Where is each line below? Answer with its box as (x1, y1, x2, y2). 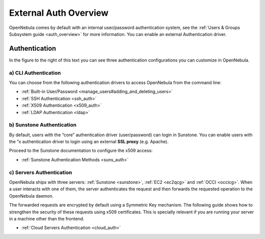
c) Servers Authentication (9, 169, 72, 176)
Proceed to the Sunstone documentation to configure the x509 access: (9, 148, 153, 153)
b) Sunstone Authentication (9, 121, 77, 128)
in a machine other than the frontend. (9, 215, 84, 221)
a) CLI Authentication (9, 69, 61, 76)
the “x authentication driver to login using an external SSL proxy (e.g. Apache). (9, 139, 169, 145)
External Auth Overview (9, 7, 109, 18)
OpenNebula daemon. (9, 193, 54, 199)
